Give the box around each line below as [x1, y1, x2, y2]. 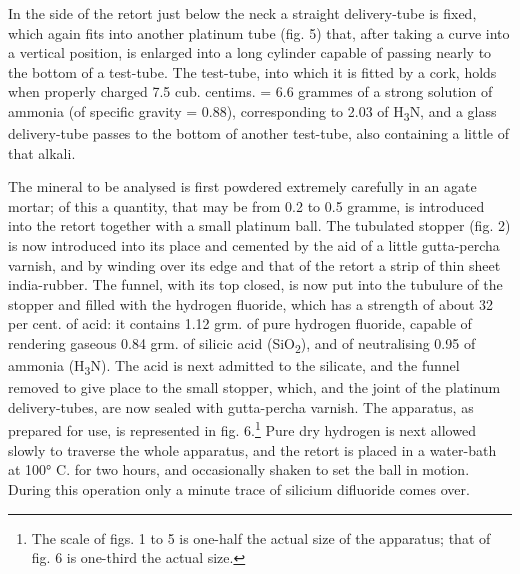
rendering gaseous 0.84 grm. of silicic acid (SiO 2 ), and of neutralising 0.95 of [8, 333, 476, 356]
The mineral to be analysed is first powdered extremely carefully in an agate [8, 176, 477, 197]
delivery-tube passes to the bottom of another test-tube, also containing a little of [8, 123, 509, 144]
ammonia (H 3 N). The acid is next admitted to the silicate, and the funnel [8, 355, 460, 378]
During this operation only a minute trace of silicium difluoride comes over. [8, 478, 470, 499]
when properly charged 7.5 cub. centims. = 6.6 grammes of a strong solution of [8, 81, 493, 102]
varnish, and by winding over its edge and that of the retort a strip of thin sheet [8, 254, 501, 275]
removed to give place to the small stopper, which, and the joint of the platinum [8, 377, 501, 398]
